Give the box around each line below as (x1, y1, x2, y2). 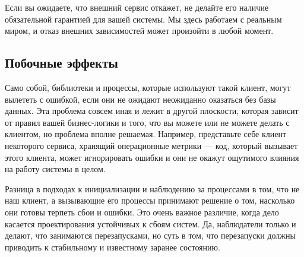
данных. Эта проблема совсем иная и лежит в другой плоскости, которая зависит (5, 104, 299, 117)
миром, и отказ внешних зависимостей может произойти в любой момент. (5, 24, 274, 37)
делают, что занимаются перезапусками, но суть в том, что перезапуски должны (5, 229, 296, 242)
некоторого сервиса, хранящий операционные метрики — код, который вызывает (5, 139, 298, 151)
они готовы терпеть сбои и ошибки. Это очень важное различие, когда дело (5, 205, 279, 218)
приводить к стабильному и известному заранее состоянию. (5, 240, 220, 253)
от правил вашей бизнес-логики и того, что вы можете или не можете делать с (5, 116, 290, 128)
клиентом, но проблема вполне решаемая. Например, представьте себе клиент (5, 128, 287, 140)
